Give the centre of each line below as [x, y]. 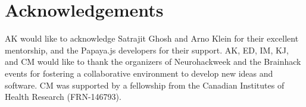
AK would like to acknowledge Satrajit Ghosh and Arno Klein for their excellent [152, 38]
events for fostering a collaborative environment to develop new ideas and [139, 73]
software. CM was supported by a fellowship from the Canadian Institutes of [145, 85]
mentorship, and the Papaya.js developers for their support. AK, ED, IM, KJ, [147, 50]
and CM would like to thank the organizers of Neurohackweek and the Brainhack [153, 62]
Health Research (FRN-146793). [63, 97]
